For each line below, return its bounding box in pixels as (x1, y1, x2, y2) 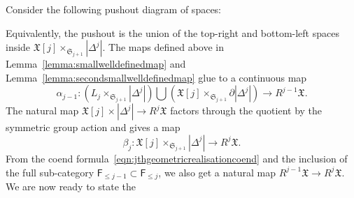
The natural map (6, 103, 79, 118)
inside (6, 40, 31, 54)
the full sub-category (6, 165, 94, 179)
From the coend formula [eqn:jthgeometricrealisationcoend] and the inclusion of (6, 151, 348, 165)
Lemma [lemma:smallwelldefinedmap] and (6, 56, 186, 71)
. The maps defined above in (102, 40, 225, 54)
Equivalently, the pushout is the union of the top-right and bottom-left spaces (6, 25, 339, 40)
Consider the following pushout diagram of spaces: (6, 2, 222, 16)
